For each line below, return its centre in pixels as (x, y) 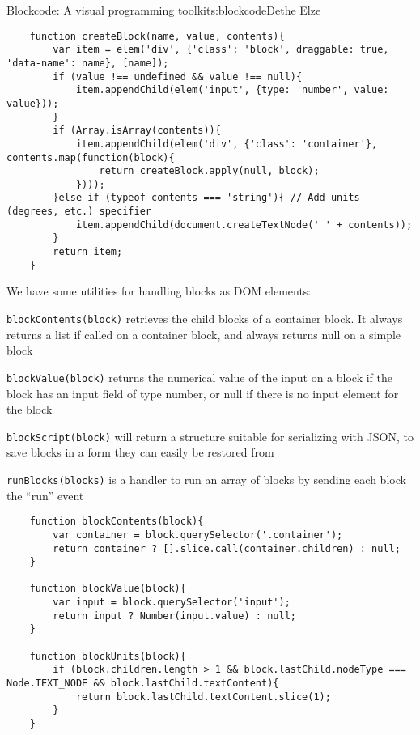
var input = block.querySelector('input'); (172, 603)
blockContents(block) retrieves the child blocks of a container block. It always (205, 318)
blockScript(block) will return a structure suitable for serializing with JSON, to (210, 436)
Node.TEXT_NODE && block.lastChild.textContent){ (143, 684)
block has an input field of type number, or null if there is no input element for (203, 393)
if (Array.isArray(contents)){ (137, 131)
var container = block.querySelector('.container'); (198, 535)
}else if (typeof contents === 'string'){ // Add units (206, 198)
